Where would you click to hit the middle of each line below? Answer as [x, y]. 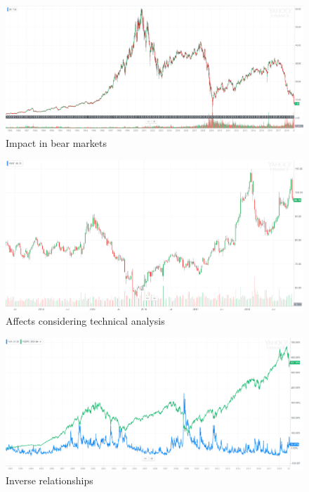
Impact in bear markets [57, 143]
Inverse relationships [50, 480]
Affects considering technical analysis [85, 321]
